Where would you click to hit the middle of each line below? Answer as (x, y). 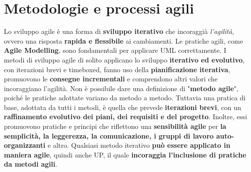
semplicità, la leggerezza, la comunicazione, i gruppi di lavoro (109, 135)
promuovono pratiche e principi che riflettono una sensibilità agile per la (115, 126)
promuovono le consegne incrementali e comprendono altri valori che (111, 79)
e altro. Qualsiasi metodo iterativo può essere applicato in (139, 145)
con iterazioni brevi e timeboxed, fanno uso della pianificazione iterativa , (117, 69)
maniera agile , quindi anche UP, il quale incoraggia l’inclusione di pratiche (125, 154)
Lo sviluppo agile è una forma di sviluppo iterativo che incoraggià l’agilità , (119, 31)
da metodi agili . (31, 164)
